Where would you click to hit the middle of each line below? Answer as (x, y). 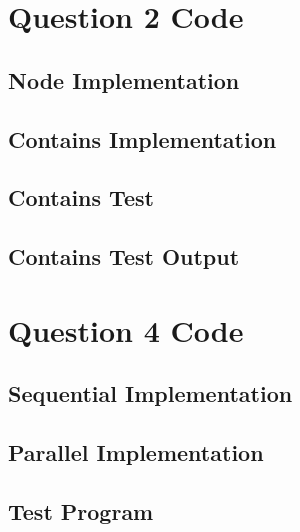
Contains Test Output (124, 256)
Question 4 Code (126, 329)
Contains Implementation (142, 138)
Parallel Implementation (136, 452)
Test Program (81, 510)
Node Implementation (124, 79)
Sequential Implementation (150, 393)
